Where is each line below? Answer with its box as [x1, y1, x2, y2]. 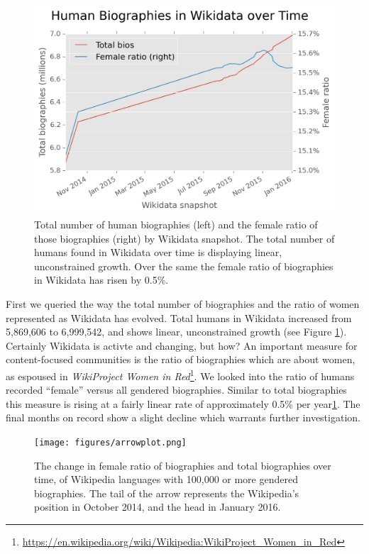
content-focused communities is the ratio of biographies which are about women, [6, 352, 356, 367]
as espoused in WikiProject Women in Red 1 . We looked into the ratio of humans [6, 366, 355, 383]
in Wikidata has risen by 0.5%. [34, 272, 169, 287]
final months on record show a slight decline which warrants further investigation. [6, 410, 360, 425]
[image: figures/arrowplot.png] [34, 437, 187, 448]
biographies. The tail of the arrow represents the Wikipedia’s [34, 485, 299, 500]
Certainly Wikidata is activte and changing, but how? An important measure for [6, 338, 358, 353]
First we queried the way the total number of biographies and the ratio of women [6, 296, 360, 311]
